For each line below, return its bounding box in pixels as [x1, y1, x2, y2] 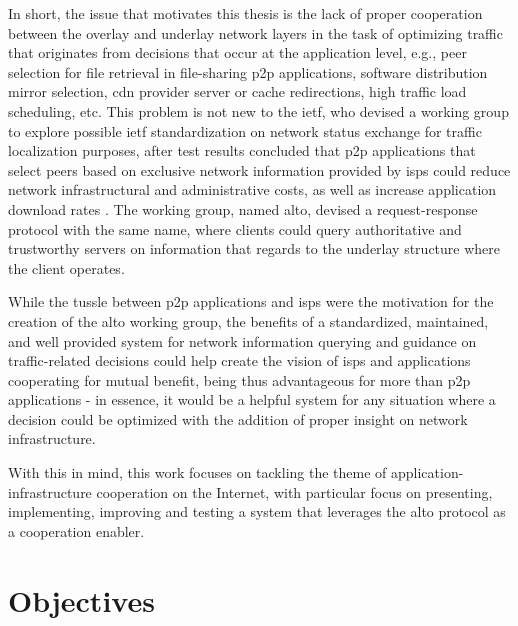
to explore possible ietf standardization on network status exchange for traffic [8, 120, 482, 141]
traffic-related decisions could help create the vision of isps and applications [8, 350, 471, 371]
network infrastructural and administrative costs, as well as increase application [8, 179, 497, 200]
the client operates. [8, 257, 125, 278]
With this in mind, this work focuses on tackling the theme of [8, 462, 387, 483]
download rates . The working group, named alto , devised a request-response [8, 198, 478, 219]
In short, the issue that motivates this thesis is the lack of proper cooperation [8, 3, 483, 23]
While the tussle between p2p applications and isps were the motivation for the [8, 291, 494, 312]
